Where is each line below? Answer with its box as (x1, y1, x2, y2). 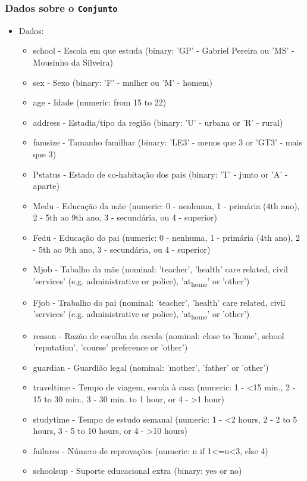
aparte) (33, 179, 59, 192)
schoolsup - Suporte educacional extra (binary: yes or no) (33, 464, 242, 477)
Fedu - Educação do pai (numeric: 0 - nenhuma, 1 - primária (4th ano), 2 (33, 231, 300, 243)
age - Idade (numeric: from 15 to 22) (33, 96, 167, 108)
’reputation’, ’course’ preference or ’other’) (33, 341, 188, 353)
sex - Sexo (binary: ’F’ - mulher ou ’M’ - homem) (33, 76, 212, 88)
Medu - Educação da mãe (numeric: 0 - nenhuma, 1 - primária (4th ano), (33, 199, 300, 212)
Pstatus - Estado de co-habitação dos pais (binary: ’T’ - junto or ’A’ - (33, 167, 288, 180)
